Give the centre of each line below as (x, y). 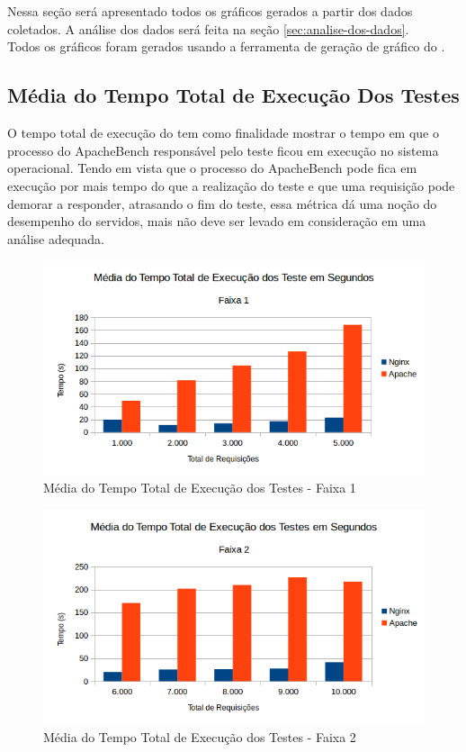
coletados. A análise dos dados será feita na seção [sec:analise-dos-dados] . (208, 28)
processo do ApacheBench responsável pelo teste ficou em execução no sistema (223, 150)
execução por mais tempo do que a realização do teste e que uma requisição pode (231, 185)
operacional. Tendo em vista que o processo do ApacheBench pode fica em (212, 168)
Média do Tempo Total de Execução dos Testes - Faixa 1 (200, 488)
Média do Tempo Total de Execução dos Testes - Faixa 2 (200, 737)
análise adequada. (56, 238)
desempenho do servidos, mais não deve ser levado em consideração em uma (217, 221)
